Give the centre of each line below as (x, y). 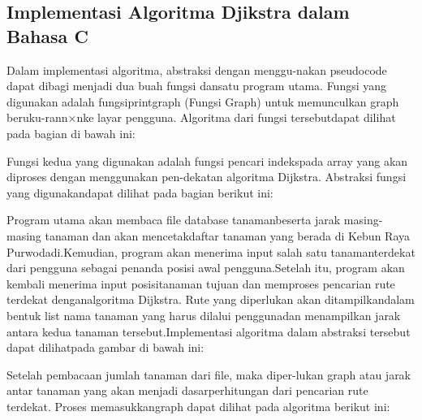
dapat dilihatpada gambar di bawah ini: (105, 347)
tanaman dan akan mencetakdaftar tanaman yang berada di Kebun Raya (227, 235)
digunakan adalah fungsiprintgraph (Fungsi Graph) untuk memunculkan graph (203, 101)
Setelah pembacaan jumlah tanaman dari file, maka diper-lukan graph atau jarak (209, 374)
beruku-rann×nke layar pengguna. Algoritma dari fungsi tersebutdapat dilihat (201, 117)
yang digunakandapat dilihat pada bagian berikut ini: (140, 192)
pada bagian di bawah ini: (71, 133)
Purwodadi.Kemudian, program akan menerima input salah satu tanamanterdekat (211, 251)
